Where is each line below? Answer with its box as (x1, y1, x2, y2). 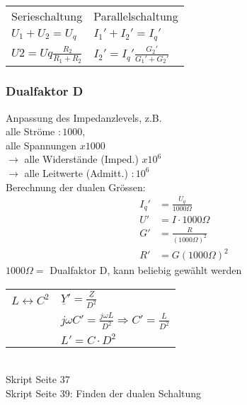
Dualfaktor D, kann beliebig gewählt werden (50, 263, 242, 278)
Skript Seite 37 (6, 372, 70, 387)
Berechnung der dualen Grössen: (6, 179, 146, 194)
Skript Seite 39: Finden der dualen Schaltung (6, 386, 202, 401)
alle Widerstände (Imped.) (24, 152, 139, 166)
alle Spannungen (6, 137, 76, 152)
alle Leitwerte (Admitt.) (24, 165, 128, 180)
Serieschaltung (11, 8, 83, 24)
